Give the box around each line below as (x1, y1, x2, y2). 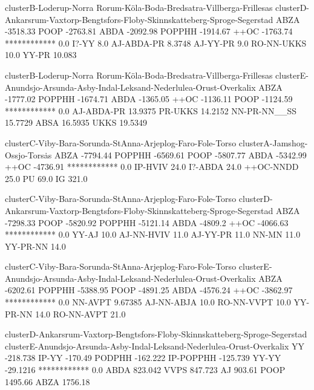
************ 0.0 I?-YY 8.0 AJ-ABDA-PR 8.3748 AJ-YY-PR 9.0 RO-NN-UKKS (5, 36, 307, 49)
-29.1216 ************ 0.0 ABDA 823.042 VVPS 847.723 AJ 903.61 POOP (5, 363, 286, 376)
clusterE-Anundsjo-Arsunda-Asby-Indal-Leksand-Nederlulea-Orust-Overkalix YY (5, 339, 304, 352)
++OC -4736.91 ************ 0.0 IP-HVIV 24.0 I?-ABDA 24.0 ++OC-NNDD (5, 160, 299, 173)
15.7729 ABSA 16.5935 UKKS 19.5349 (5, 116, 148, 129)
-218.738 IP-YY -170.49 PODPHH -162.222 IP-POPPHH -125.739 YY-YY (5, 351, 281, 364)
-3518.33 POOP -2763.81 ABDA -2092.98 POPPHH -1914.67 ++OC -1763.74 (5, 25, 293, 37)
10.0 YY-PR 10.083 (5, 48, 77, 61)
